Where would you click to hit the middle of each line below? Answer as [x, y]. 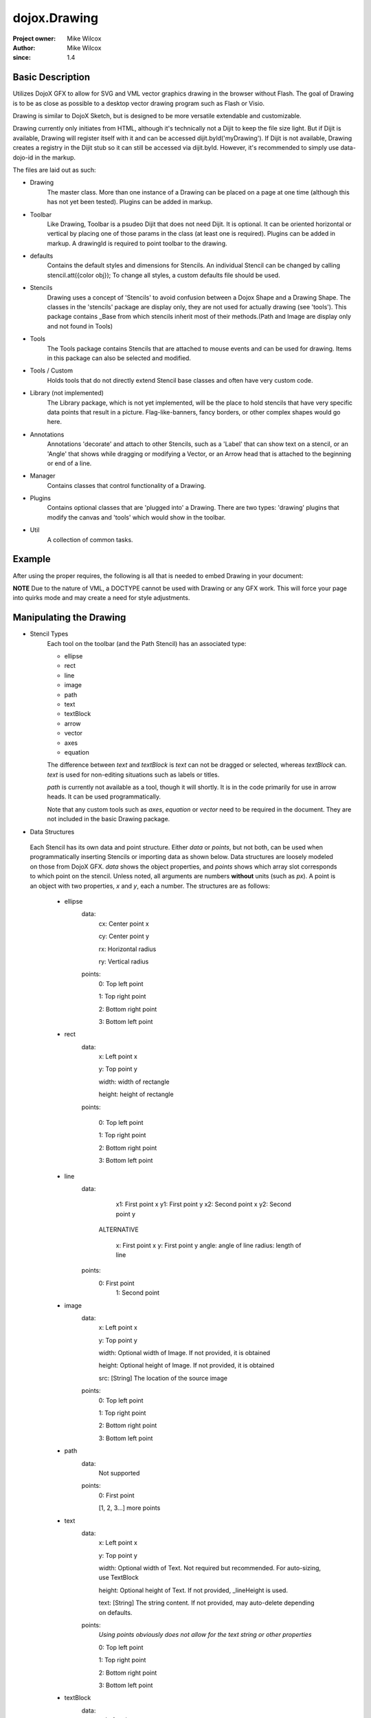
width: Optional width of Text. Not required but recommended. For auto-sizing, [210, 1568]
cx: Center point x [124, 924]
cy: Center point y [124, 936]
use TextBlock [119, 1578]
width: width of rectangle [134, 1082]
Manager [43, 476]
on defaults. [115, 1612]
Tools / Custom [52, 370]
